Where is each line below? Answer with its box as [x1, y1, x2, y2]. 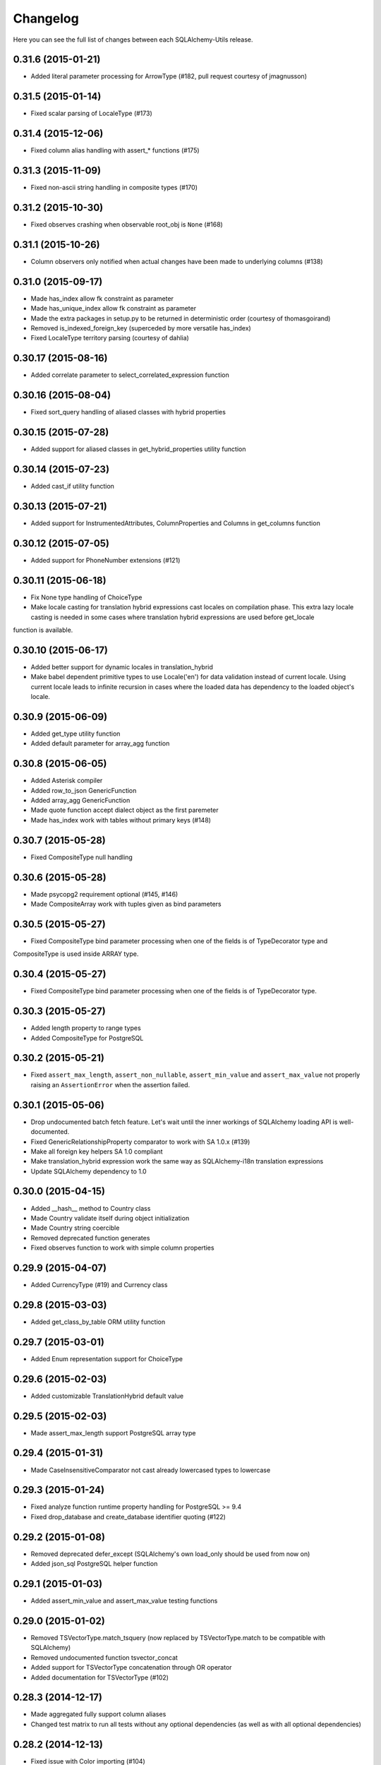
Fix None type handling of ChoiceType [30, 593, 143, 602]
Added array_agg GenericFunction [30, 796, 131, 805]
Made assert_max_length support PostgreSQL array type [30, 1428, 196, 1437]
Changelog [13, 11, 79, 26]
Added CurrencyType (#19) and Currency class [30, 1281, 168, 1289]
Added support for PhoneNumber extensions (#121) [30, 556, 181, 564]
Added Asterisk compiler [30, 777, 103, 785]
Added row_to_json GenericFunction [30, 786, 137, 794]
